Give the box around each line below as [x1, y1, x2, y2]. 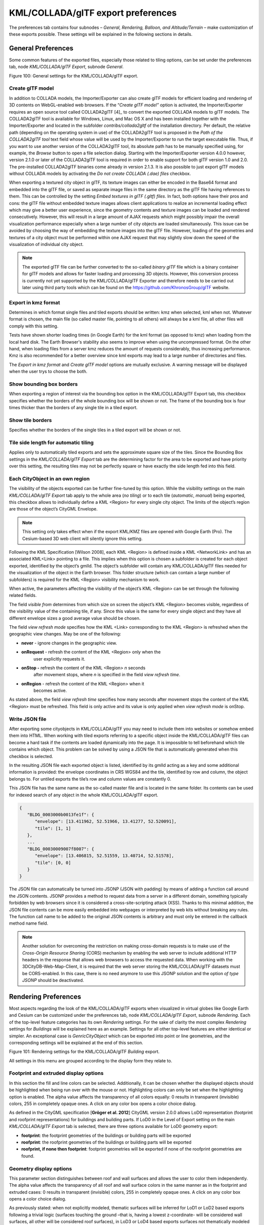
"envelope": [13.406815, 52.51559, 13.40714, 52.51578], [35, 853, 175, 858]
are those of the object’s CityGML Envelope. [9, 506, 98, 512]
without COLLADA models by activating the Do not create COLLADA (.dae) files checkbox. [9, 171, 191, 176]
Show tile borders [9, 416, 52, 423]
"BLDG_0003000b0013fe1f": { [27, 811, 95, 817]
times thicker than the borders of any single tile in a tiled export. [9, 405, 138, 411]
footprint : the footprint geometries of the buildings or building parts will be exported [21, 1132, 191, 1138]
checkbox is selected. [9, 753, 53, 759]
